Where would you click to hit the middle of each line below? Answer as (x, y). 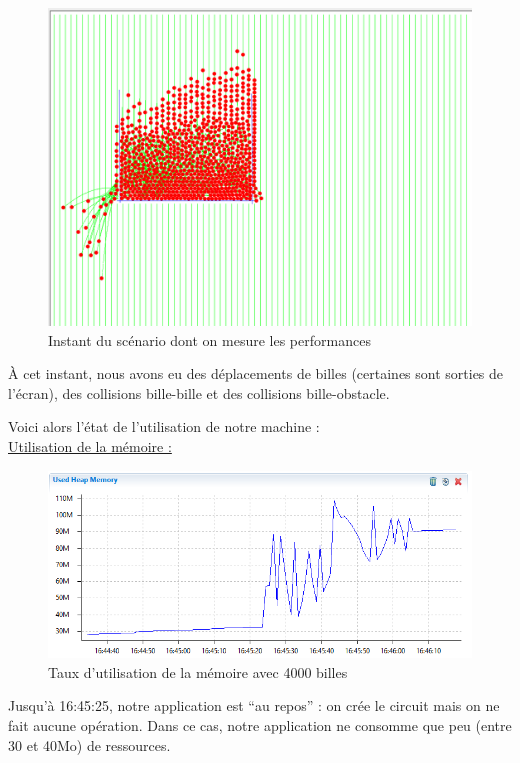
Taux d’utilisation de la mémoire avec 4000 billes (198, 671)
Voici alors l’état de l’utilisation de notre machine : (164, 426)
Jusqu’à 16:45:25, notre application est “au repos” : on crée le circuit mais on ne (254, 705)
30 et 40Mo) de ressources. (89, 744)
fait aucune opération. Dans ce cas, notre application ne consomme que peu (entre (260, 724)
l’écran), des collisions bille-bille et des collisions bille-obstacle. (199, 392)
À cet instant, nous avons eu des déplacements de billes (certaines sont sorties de (256, 373)
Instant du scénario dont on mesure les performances (209, 339)
